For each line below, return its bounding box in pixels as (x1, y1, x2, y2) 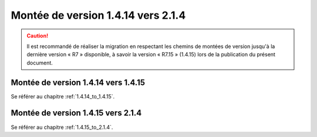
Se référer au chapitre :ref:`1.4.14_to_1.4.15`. (11, 93, 115, 100)
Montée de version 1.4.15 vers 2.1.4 (11, 108, 142, 118)
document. (26, 59, 53, 66)
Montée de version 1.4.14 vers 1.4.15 (11, 77, 146, 87)
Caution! (26, 32, 49, 39)
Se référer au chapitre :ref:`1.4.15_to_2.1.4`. (11, 124, 113, 131)
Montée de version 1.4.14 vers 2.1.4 (11, 9, 186, 22)
